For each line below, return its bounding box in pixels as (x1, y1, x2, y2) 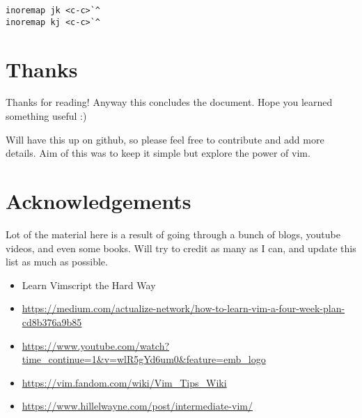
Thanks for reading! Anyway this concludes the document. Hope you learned (6, 95, 333, 109)
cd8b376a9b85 (22, 314, 82, 329)
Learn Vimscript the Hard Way (22, 277, 156, 292)
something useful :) (6, 109, 87, 123)
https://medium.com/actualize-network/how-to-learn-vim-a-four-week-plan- (22, 301, 345, 316)
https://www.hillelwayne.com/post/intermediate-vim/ (22, 398, 253, 413)
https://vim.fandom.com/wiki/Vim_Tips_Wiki (22, 375, 227, 389)
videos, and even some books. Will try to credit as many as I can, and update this (6, 240, 356, 255)
